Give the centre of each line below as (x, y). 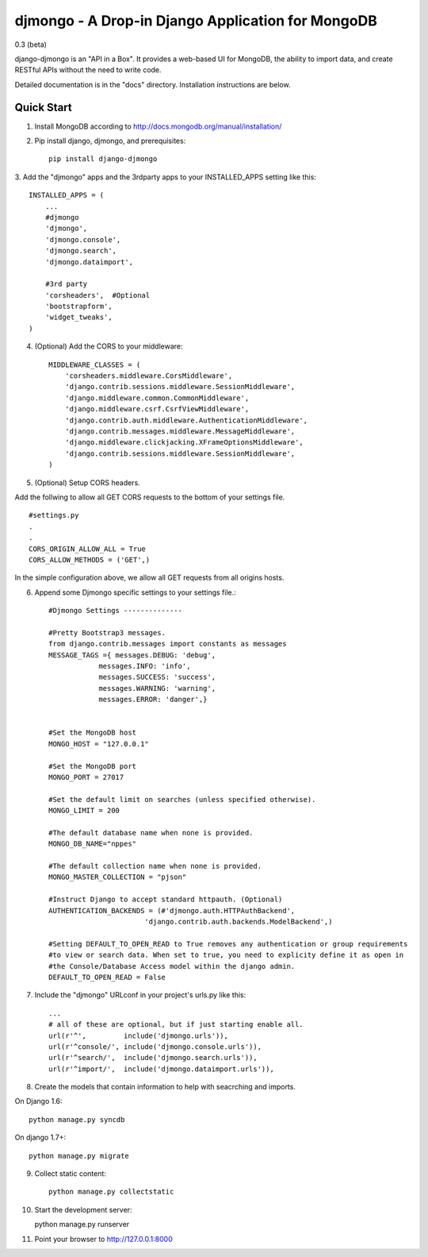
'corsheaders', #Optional (97, 295)
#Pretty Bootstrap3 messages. (107, 632)
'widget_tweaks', (78, 317)
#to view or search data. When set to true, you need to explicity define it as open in (226, 955)
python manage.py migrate (79, 1156)
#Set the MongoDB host (93, 733)
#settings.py (54, 515)
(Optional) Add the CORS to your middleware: (109, 346)
